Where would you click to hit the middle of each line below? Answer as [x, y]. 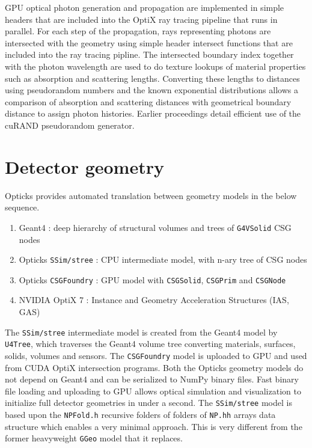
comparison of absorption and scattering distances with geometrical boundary [148, 101]
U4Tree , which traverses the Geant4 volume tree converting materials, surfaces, [150, 344]
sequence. [22, 207]
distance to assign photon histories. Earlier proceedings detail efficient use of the [153, 113]
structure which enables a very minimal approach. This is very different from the [154, 426]
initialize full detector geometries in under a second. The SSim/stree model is [148, 403]
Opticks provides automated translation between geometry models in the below [151, 195]
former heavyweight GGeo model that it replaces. [94, 438]
